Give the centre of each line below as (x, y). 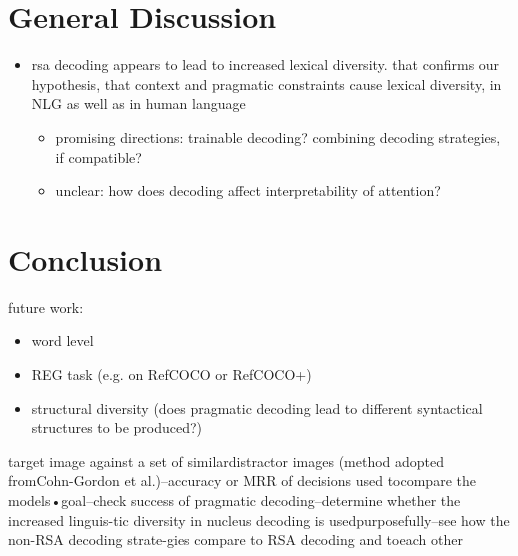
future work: (46, 306)
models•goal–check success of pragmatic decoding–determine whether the (234, 499)
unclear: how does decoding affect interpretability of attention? (248, 190)
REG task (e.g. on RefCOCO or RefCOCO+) (171, 374)
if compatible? (98, 156)
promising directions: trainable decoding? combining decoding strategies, (278, 136)
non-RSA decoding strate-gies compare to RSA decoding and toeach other (235, 539)
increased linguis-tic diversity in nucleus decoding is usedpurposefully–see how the (259, 519)
